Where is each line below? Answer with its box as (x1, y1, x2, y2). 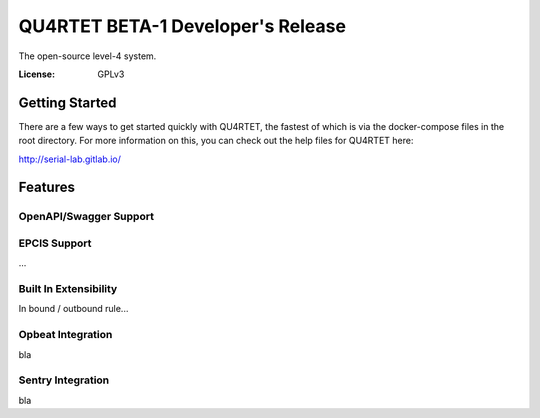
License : (18, 68, 55, 80)
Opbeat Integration (18, 328, 113, 342)
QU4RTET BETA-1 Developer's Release (18, 15, 347, 37)
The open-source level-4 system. (18, 50, 157, 62)
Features (18, 179, 75, 196)
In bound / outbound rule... (18, 303, 129, 315)
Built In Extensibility (18, 282, 118, 296)
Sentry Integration (18, 373, 110, 387)
